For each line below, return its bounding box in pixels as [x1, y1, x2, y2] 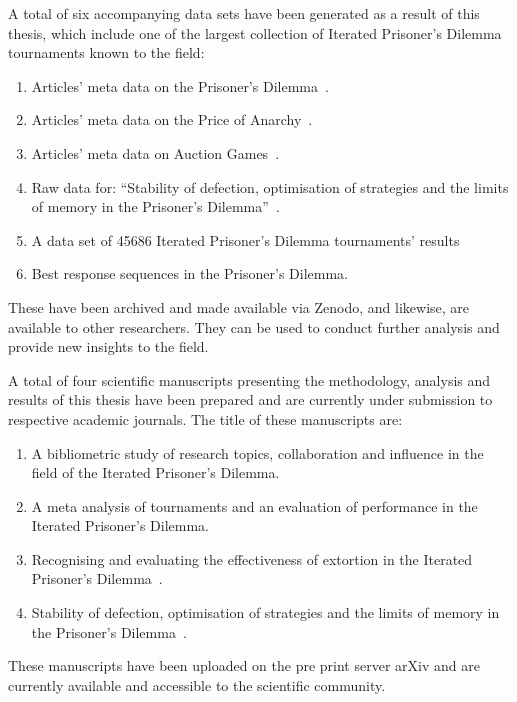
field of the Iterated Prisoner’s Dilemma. [31, 462, 280, 483]
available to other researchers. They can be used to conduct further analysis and [8, 316, 500, 337]
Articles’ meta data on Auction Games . [31, 142, 280, 163]
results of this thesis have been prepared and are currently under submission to [8, 389, 493, 410]
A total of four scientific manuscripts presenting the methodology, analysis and [8, 369, 491, 390]
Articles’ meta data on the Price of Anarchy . [31, 109, 313, 130]
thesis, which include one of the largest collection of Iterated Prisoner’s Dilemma [8, 22, 502, 43]
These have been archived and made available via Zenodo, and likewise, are [8, 296, 470, 317]
